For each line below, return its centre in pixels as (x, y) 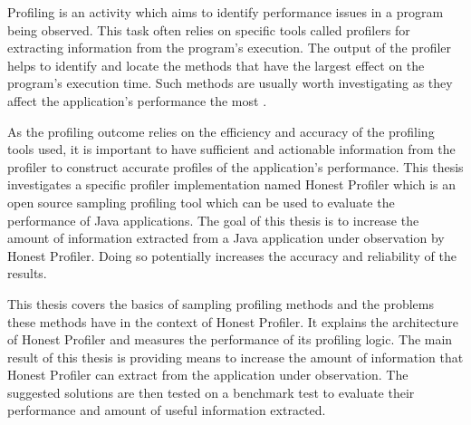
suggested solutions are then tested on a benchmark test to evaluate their (211, 392)
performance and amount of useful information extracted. (167, 410)
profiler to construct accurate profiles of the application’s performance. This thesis (235, 166)
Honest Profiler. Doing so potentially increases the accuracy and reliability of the (232, 255)
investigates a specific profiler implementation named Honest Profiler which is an (231, 184)
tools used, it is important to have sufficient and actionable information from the (231, 149)
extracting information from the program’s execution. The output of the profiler (230, 48)
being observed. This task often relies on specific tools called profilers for (209, 29)
